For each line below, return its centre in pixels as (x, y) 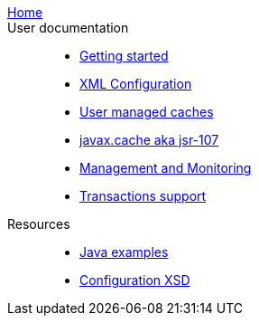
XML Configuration (136, 84)
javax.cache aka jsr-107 (149, 140)
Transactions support (143, 196)
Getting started (124, 56)
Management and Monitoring (166, 168)
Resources (39, 224)
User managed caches (147, 112)
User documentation (68, 28)
